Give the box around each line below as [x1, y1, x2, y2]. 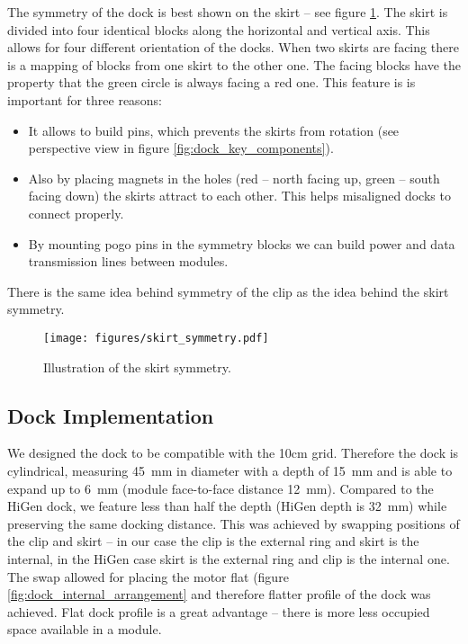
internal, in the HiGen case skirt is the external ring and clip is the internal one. [7, 549, 450, 568]
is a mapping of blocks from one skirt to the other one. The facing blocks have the [7, 55, 462, 74]
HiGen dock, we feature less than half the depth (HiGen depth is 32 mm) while [7, 496, 447, 515]
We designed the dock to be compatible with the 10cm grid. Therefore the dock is [7, 443, 459, 462]
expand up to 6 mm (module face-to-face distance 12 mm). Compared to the [7, 479, 434, 497]
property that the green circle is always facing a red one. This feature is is [7, 73, 416, 92]
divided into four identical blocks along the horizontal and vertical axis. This [7, 20, 430, 39]
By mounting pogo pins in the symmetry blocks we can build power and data [28, 234, 455, 253]
